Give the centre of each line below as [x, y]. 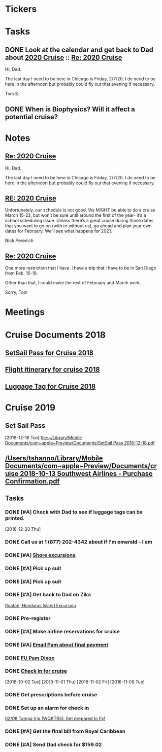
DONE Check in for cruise [36, 671]
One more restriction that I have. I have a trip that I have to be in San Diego [81, 268]
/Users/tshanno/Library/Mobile [54, 459]
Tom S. [12, 94]
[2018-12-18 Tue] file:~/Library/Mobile [44, 438]
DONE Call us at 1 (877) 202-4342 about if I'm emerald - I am [79, 542]
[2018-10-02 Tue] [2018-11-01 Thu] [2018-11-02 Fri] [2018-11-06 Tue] [75, 682]
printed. [15, 518]
